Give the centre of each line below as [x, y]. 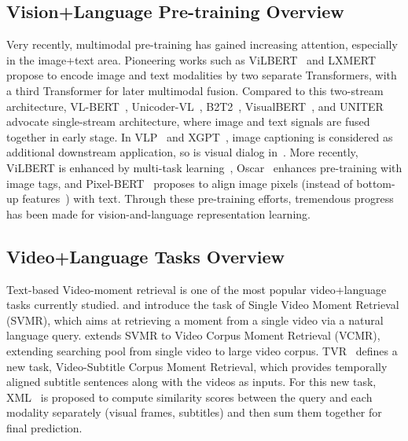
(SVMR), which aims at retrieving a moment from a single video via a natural [195, 320]
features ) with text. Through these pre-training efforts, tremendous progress [208, 198]
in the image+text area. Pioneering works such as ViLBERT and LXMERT [191, 59]
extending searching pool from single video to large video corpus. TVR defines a [202, 350]
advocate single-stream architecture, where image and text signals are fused [188, 121]
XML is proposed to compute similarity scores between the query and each [189, 397]
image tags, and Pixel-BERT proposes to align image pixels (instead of [180, 183]
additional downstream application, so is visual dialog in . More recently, [182, 152]
